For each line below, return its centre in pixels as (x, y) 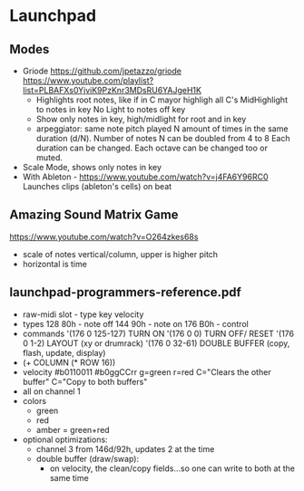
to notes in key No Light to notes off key (111, 109)
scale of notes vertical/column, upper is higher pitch (120, 254)
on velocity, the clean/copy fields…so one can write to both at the (172, 468)
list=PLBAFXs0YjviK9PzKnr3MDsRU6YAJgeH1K (112, 90)
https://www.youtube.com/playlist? (88, 81)
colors (34, 400)
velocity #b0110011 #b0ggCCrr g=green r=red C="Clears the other (147, 371)
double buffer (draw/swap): (87, 458)
